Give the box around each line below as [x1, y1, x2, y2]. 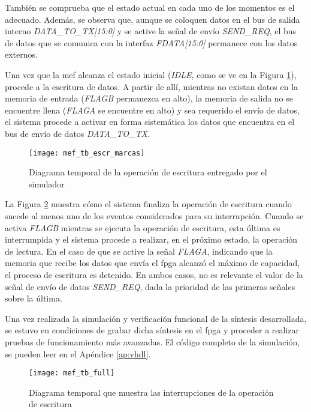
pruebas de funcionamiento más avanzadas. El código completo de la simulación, [5, 335, 300, 348]
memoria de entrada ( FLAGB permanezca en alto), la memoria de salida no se [5, 92, 294, 105]
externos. [5, 48, 38, 61]
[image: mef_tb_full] [29, 369, 115, 378]
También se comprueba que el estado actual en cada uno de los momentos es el [5, 1, 295, 13]
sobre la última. [5, 292, 62, 304]
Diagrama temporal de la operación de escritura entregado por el [29, 166, 267, 178]
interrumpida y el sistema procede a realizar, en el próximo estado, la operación [5, 233, 298, 246]
